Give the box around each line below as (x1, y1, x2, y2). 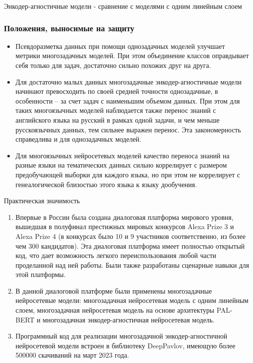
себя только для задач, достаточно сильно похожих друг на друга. (15, 60, 211, 70)
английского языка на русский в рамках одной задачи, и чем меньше (15, 114, 220, 125)
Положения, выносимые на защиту (4, 21, 134, 34)
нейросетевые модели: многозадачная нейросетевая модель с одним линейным (15, 295, 249, 305)
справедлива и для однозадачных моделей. (15, 134, 142, 144)
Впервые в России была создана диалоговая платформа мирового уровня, (15, 212, 233, 222)
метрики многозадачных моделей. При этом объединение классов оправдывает (15, 50, 249, 61)
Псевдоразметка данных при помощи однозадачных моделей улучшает (15, 41, 225, 51)
